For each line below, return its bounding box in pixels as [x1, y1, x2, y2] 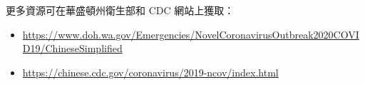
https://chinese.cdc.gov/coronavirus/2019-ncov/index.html [22, 64, 279, 79]
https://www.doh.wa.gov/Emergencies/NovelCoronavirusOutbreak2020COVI [22, 26, 359, 41]
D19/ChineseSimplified [22, 41, 123, 56]
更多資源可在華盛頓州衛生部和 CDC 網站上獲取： [6, 3, 235, 17]
